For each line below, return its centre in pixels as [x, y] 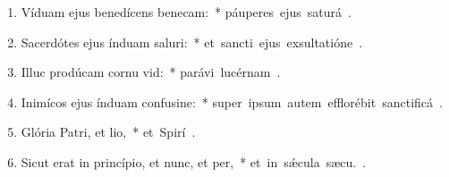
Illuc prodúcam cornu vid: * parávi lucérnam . [151, 72]
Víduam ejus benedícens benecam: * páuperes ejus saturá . [186, 12]
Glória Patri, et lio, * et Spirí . [108, 132]
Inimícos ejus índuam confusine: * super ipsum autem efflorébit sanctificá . [232, 101]
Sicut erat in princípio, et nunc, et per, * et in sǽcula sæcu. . [194, 161]
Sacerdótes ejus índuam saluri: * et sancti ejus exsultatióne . [192, 42]
